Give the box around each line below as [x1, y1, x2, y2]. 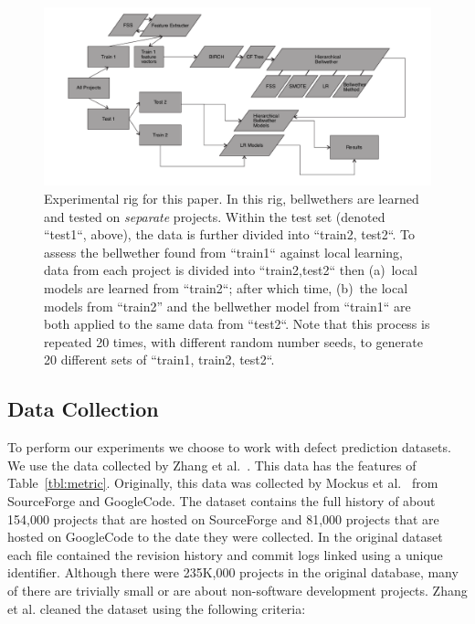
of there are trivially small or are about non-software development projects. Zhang [7, 580, 468, 599]
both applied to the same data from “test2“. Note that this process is [44, 314, 430, 333]
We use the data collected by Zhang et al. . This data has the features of [7, 455, 417, 474]
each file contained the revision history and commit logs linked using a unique [7, 545, 443, 564]
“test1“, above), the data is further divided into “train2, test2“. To [44, 225, 415, 244]
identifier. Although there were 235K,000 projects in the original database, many [7, 563, 459, 582]
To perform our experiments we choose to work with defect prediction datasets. [7, 438, 451, 457]
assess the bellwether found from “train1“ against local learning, [44, 242, 403, 261]
